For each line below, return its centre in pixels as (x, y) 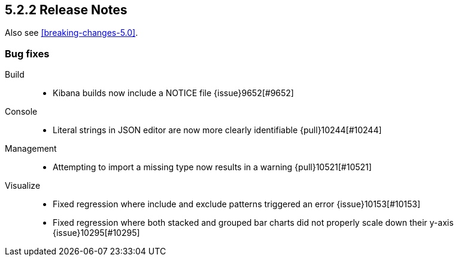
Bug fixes (27, 53)
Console (21, 112)
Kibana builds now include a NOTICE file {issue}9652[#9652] (173, 93)
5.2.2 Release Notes (66, 10)
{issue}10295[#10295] (96, 233)
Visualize (23, 186)
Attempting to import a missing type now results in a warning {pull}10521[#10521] (212, 167)
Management (31, 149)
